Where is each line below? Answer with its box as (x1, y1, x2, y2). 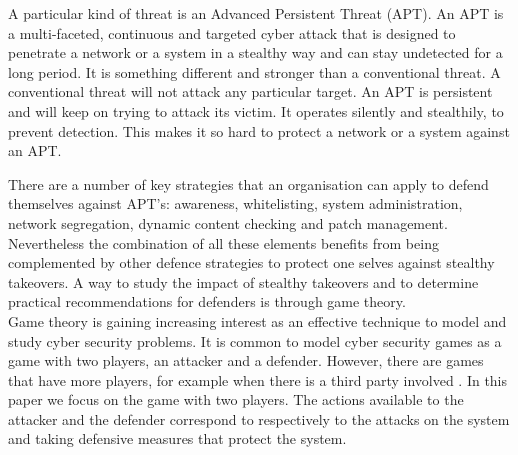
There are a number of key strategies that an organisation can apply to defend (8, 173, 489, 194)
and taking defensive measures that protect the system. (8, 428, 347, 449)
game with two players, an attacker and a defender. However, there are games (8, 350, 484, 371)
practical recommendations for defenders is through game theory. (8, 291, 406, 312)
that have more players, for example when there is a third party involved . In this (8, 369, 508, 390)
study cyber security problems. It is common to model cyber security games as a (8, 330, 502, 351)
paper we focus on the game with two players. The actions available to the (8, 389, 464, 410)
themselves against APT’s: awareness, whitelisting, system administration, (8, 193, 463, 214)
